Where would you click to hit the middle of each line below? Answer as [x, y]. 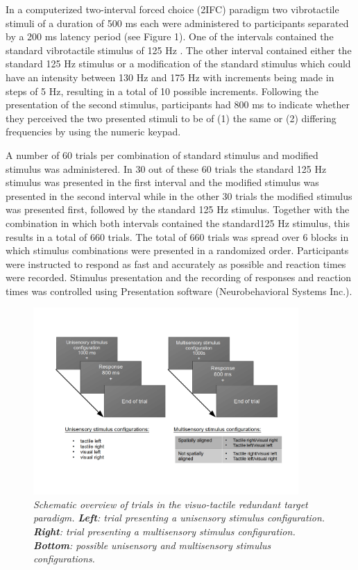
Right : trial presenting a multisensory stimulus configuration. [164, 531]
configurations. [64, 559]
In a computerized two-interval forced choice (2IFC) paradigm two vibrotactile [172, 9]
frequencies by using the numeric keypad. [93, 132]
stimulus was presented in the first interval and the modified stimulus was [162, 182]
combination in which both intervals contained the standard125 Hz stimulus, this [178, 223]
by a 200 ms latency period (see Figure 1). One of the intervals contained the [170, 36]
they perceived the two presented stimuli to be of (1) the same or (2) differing [171, 118]
